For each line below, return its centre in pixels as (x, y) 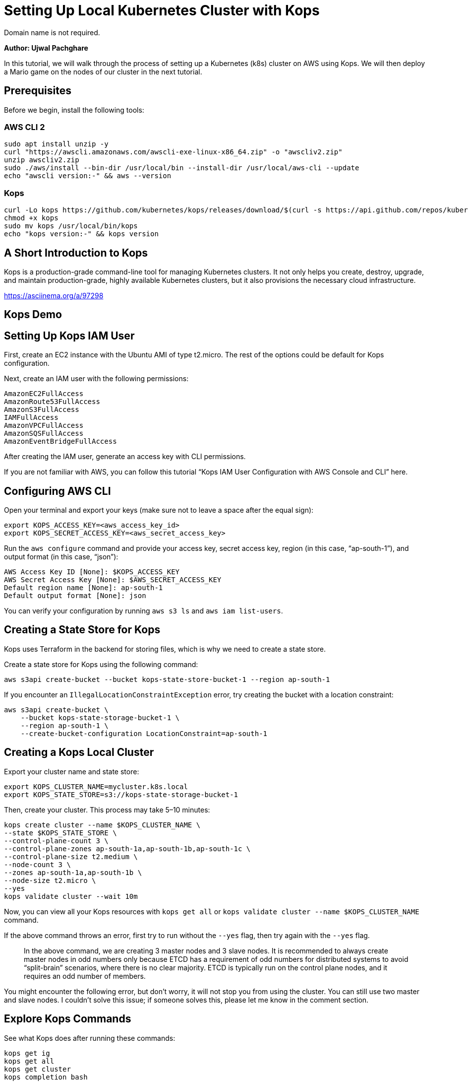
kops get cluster (37, 1069)
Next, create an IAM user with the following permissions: (96, 379)
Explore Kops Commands (68, 1019)
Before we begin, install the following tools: (74, 110)
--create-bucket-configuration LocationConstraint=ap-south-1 (144, 733)
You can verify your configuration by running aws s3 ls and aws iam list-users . (144, 611)
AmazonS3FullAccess (42, 410)
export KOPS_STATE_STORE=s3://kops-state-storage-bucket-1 (121, 794)
